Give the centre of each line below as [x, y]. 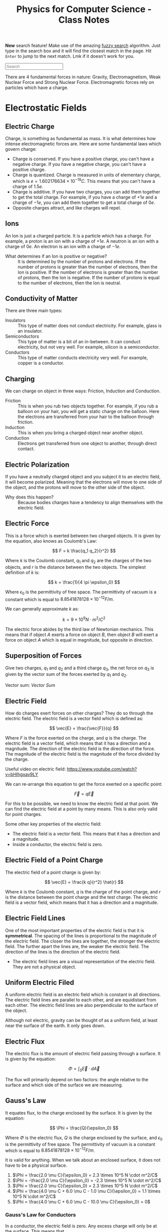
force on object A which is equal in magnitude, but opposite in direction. [79, 640]
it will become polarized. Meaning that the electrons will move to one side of [84, 482]
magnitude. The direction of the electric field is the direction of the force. [80, 749]
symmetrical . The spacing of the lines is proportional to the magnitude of [81, 936]
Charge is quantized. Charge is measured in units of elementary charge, [86, 175]
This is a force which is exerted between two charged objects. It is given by [83, 536]
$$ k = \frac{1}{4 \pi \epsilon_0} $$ [84, 582]
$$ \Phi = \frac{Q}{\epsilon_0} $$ [84, 1128]
